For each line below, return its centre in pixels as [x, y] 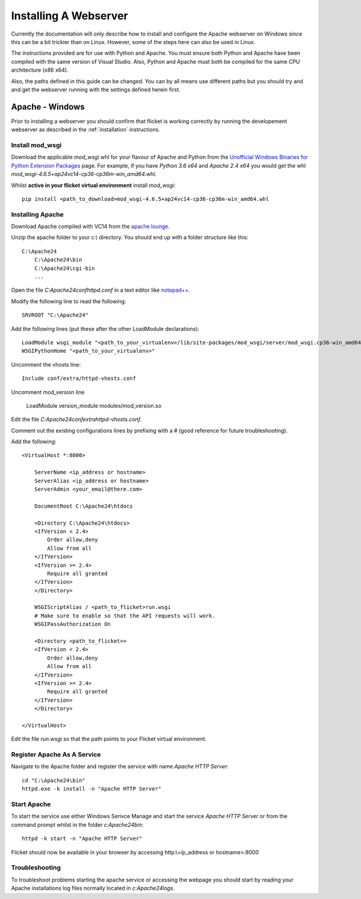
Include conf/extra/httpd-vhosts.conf [79, 379]
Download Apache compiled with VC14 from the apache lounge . [90, 227]
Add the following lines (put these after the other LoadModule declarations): [105, 329]
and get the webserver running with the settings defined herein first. [96, 89]
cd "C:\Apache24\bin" [54, 780]
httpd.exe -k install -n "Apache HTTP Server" [92, 789]
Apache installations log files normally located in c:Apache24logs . [93, 888]
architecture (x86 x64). [40, 70]
